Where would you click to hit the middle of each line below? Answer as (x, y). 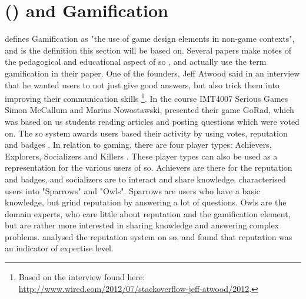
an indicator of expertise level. (59, 248)
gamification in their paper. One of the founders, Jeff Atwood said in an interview (152, 73)
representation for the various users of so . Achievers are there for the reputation (149, 167)
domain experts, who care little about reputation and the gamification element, (148, 213)
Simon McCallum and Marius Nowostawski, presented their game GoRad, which (149, 110)
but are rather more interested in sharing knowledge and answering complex (142, 225)
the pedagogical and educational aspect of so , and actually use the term (136, 62)
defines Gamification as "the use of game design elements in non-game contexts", (150, 39)
